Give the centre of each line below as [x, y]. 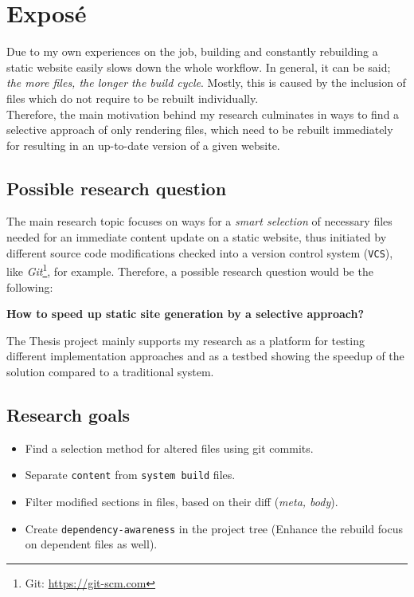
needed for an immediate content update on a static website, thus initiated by [197, 237]
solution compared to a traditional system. [110, 371]
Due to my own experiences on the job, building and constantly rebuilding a [192, 51]
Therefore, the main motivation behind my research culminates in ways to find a [203, 114]
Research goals [68, 414]
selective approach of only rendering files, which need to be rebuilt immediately [200, 130]
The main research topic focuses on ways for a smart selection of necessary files [199, 221]
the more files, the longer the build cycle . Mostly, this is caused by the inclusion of [206, 82]
